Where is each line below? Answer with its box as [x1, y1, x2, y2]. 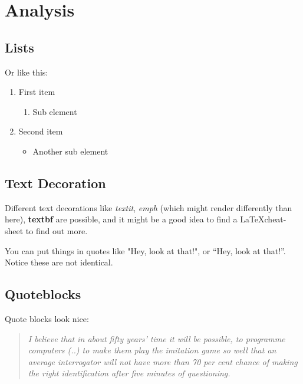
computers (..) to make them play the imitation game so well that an [28, 344, 276, 356]
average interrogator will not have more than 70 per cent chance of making [28, 355, 298, 367]
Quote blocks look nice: [5, 312, 89, 324]
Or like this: [5, 65, 48, 78]
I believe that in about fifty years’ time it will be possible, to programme [28, 332, 285, 344]
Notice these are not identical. [5, 256, 113, 268]
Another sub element [32, 145, 108, 157]
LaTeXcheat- [240, 213, 286, 225]
